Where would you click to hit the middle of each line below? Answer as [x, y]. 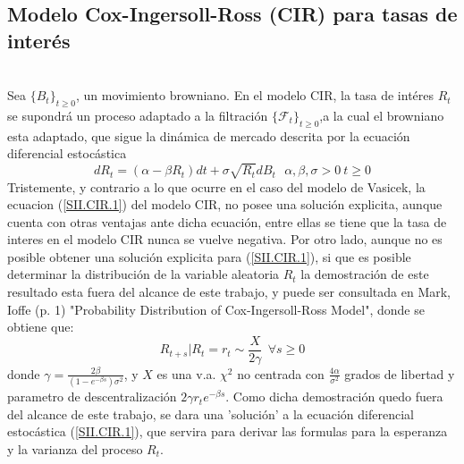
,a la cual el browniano [382, 115]
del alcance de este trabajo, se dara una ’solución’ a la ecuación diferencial [211, 413]
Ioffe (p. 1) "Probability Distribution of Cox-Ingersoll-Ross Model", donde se [216, 309]
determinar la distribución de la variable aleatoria [143, 274]
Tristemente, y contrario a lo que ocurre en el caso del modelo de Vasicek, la [216, 186]
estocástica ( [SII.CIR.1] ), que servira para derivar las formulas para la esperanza [228, 431]
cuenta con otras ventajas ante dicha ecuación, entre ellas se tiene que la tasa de [227, 221]
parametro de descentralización [92, 397]
